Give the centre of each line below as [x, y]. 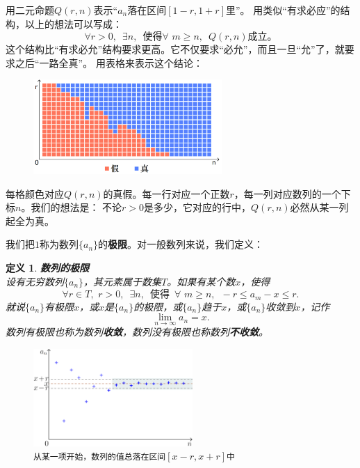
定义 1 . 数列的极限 [47, 268]
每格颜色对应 [35, 193]
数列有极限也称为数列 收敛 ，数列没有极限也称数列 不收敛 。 [137, 332]
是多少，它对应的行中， [198, 207]
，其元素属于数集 [123, 281]
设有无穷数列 [35, 281]
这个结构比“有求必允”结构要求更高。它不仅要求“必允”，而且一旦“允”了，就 [175, 49]
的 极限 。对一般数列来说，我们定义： [181, 244]
